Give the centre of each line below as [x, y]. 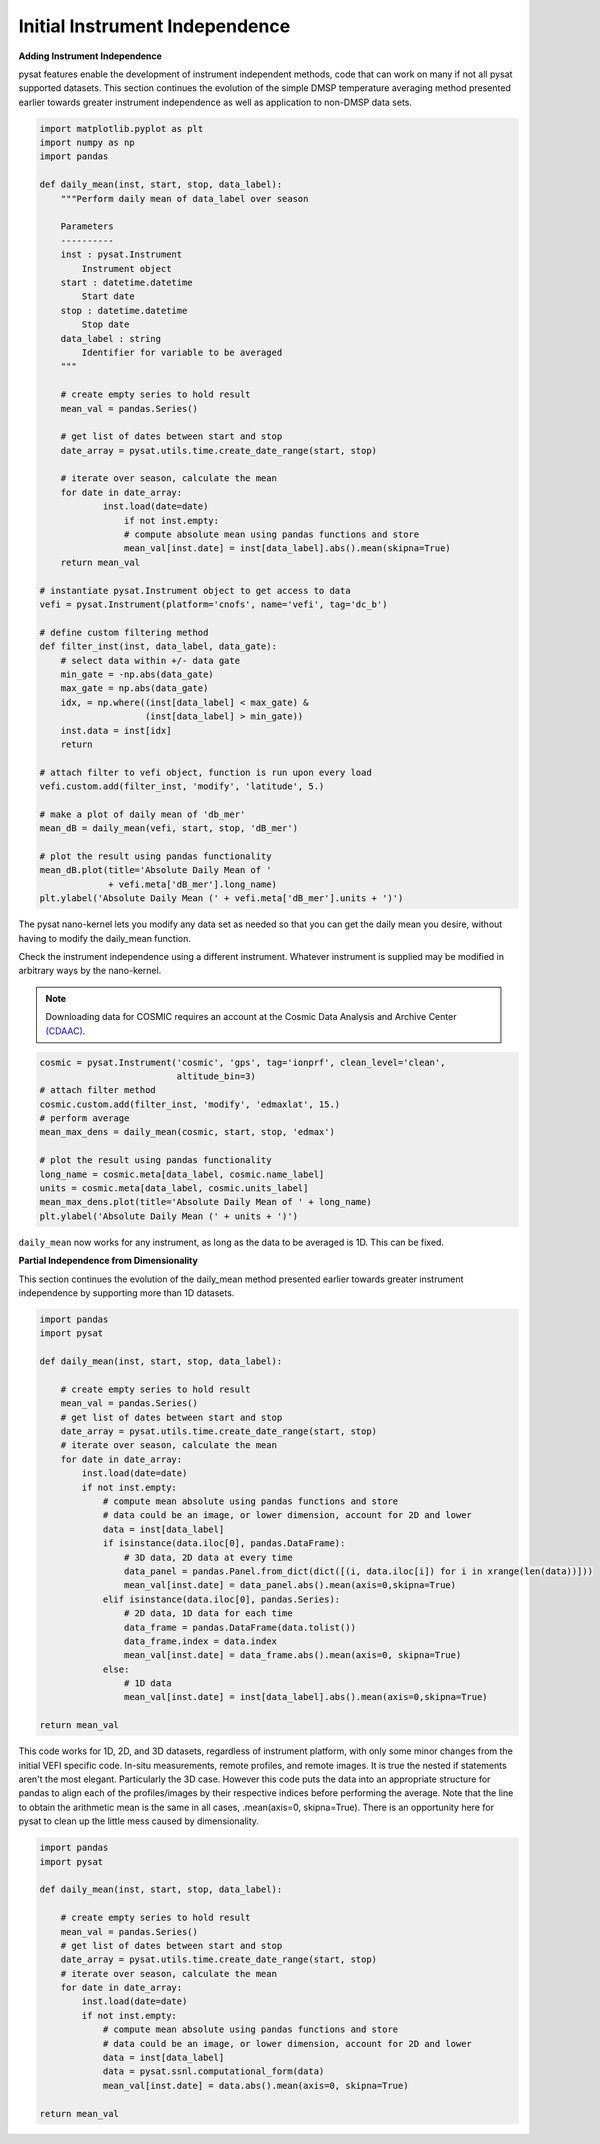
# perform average [84, 1118]
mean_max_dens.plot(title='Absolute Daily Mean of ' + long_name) [205, 1202]
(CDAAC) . [65, 1031]
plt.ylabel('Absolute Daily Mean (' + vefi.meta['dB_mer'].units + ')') [221, 898]
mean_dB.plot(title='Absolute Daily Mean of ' [155, 870]
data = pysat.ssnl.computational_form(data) [213, 2071]
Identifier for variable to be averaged [182, 352]
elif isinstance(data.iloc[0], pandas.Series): [221, 1599]
